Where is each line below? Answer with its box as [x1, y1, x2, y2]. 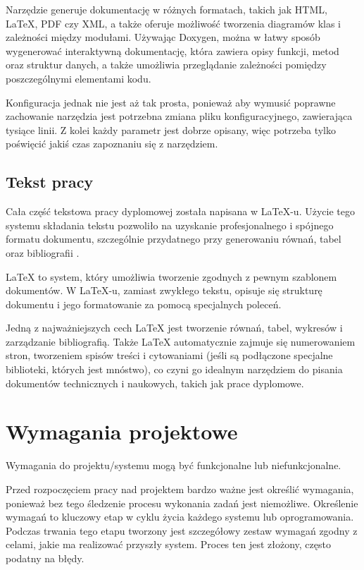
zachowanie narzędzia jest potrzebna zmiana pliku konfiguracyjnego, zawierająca [6, 109, 353, 123]
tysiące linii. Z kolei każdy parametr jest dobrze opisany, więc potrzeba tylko [6, 122, 336, 137]
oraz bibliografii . [6, 245, 80, 260]
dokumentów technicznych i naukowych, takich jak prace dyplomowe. [6, 375, 304, 390]
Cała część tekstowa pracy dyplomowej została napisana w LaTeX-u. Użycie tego [6, 204, 355, 219]
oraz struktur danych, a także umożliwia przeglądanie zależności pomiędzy [6, 57, 327, 72]
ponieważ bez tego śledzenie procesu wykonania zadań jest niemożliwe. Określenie [6, 495, 358, 510]
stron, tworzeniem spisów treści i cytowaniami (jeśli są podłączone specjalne [6, 348, 333, 363]
